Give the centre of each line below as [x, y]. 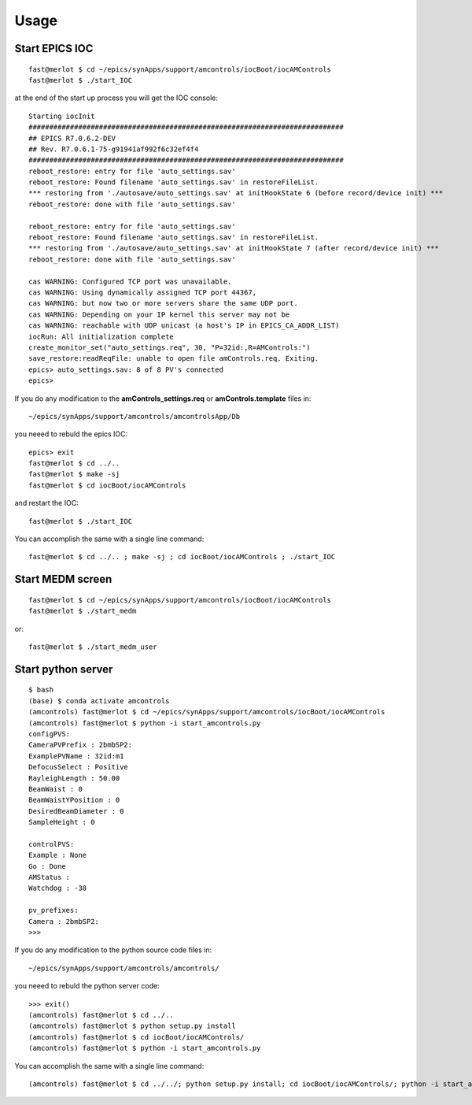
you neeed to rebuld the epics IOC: [71, 434]
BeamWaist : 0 [55, 789]
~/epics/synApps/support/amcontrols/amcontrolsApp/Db [134, 416]
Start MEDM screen [63, 579]
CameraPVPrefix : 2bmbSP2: [81, 745]
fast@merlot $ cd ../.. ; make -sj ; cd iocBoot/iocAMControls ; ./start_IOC [182, 557]
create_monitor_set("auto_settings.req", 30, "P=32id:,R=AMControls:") [170, 347]
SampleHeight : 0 [62, 822]
